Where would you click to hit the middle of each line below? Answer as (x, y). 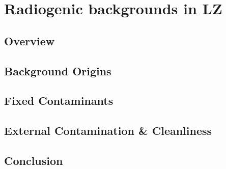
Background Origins (58, 71)
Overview (30, 40)
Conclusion (34, 160)
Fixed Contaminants (59, 101)
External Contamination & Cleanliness (108, 131)
